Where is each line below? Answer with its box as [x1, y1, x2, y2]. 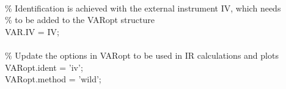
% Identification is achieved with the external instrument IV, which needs [5, 1, 281, 14]
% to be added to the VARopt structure [5, 13, 155, 26]
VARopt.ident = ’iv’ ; [5, 61, 83, 73]
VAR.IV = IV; [5, 25, 59, 38]
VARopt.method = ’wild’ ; [5, 73, 101, 85]
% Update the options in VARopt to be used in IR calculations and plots [5, 48, 279, 61]
